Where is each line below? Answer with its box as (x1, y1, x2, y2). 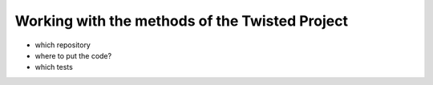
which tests (34, 63, 74, 72)
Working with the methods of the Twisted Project (14, 12, 349, 30)
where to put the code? (34, 51, 112, 60)
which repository (34, 40, 91, 50)
